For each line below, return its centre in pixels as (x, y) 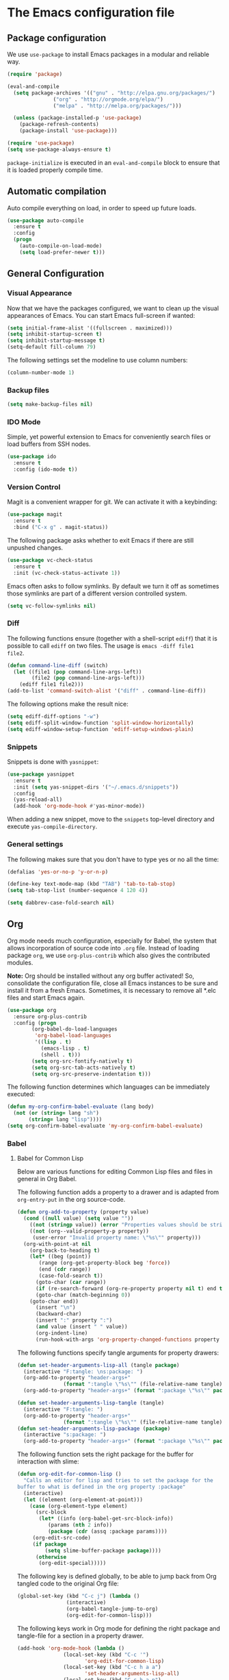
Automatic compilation (57, 192)
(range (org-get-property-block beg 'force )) (105, 1263)
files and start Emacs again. (46, 998)
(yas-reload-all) (38, 800)
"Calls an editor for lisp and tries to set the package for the (118, 1481)
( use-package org (32, 1010)
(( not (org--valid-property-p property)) (89, 1231)
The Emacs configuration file (91, 13)
